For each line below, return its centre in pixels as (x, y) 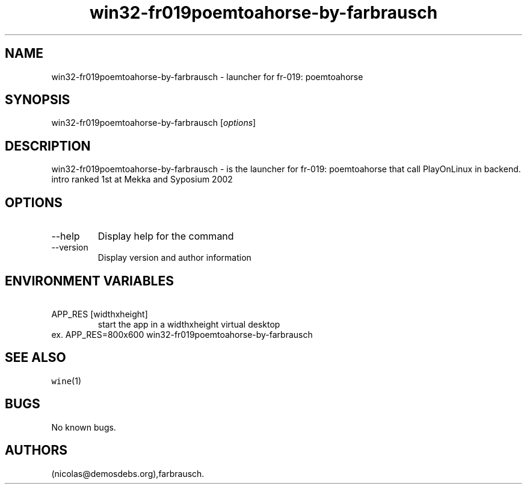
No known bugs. (84, 427)
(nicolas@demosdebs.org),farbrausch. (128, 473)
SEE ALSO (35, 358)
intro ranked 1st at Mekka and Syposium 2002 (142, 179)
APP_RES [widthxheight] (100, 314)
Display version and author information (174, 258)
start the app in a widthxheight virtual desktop (189, 324)
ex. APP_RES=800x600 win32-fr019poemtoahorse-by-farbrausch (182, 334)
